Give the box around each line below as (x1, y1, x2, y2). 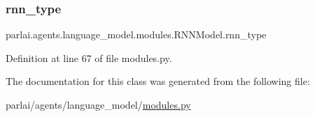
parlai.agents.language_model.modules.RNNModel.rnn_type (6, 27, 267, 42)
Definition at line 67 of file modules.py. (6, 50, 172, 65)
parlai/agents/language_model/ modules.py (6, 97, 191, 111)
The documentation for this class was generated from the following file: (6, 74, 310, 88)
